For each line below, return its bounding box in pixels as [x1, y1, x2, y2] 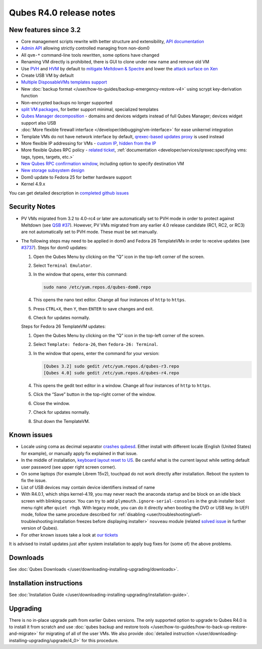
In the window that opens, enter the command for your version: [33, 350, 160, 356]
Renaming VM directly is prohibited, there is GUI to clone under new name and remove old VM [21, 59, 210, 65]
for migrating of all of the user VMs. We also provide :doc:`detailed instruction [39, 631, 195, 636]
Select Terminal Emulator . [33, 262, 92, 268]
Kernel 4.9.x [21, 181, 46, 187]
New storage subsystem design [21, 167, 84, 173]
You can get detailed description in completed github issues [9, 190, 129, 196]
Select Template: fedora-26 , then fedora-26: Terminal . [33, 341, 158, 347]
